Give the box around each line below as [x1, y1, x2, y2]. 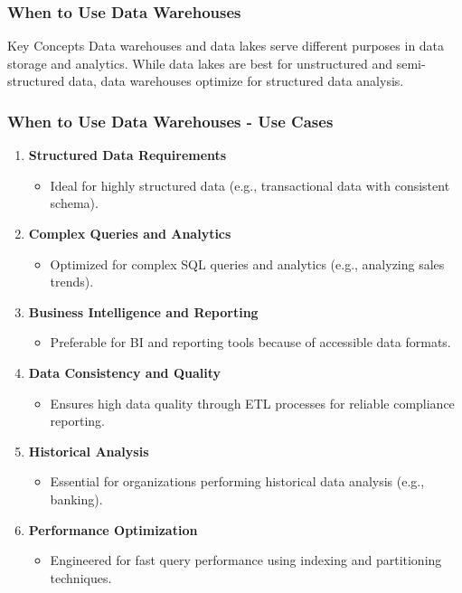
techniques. [50, 568, 112, 587]
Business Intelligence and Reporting [28, 302, 259, 321]
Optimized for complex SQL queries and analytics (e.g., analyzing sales [50, 254, 445, 273]
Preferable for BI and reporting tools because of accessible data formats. [50, 333, 451, 352]
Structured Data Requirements [28, 146, 227, 165]
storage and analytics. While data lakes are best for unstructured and [7, 53, 393, 72]
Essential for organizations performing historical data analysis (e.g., [50, 472, 425, 491]
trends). [50, 272, 94, 291]
